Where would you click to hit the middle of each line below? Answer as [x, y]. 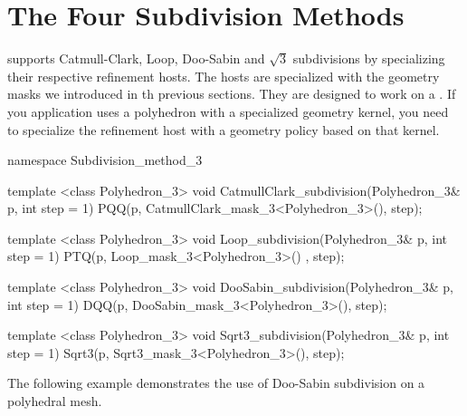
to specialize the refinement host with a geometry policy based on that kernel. [224, 129]
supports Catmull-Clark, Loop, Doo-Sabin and [136, 58]
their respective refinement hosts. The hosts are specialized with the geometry [224, 76]
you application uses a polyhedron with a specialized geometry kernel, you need [228, 111]
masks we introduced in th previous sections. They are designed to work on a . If [232, 94]
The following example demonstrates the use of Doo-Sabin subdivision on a [216, 383]
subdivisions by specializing [369, 58]
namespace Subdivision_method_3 [105, 160]
